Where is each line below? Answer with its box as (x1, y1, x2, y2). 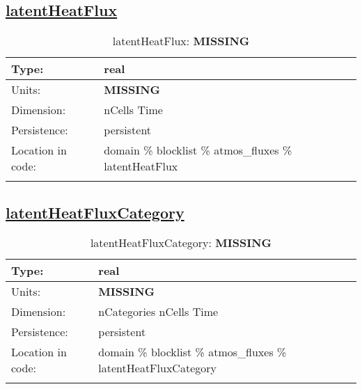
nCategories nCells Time (98, 303, 219, 320)
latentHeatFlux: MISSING (112, 33, 250, 49)
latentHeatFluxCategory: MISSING (90, 235, 272, 251)
